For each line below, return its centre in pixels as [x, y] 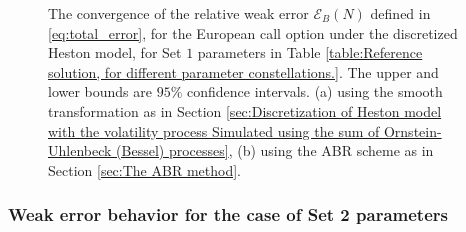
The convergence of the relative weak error [178, 13]
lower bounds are [100, 91]
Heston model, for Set [115, 52]
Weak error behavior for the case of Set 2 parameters [228, 214]
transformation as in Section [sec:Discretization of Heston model [245, 110]
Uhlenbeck [80, 150]
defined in [400, 13]
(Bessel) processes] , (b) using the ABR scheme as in [275, 150]
